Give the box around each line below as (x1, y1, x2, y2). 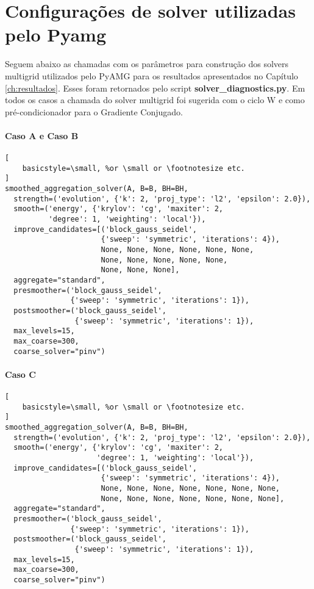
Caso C (5, 367, 36, 380)
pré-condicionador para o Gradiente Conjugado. (5, 105, 183, 118)
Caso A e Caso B (5, 129, 79, 142)
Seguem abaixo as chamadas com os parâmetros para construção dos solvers (5, 57, 289, 70)
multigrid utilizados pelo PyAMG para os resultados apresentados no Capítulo (5, 69, 298, 82)
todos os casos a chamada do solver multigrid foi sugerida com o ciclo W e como (5, 93, 305, 106)
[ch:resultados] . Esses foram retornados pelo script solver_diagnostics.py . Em (5, 81, 305, 94)
